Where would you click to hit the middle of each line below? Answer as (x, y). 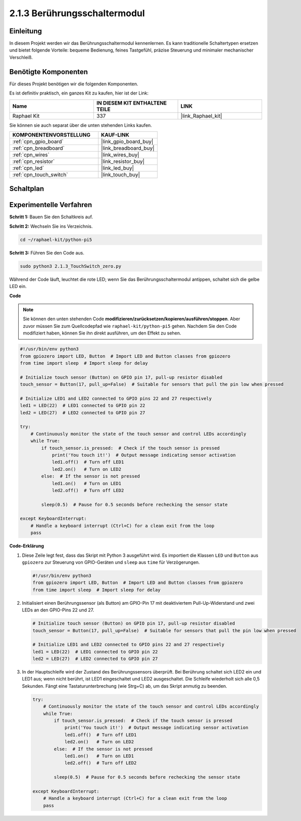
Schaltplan (27, 189)
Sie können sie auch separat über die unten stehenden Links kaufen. (81, 125)
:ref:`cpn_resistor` (34, 161)
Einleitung (26, 31)
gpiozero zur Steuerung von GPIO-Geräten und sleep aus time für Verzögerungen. (111, 562)
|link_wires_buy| (120, 155)
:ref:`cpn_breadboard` (39, 148)
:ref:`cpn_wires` (31, 155)
